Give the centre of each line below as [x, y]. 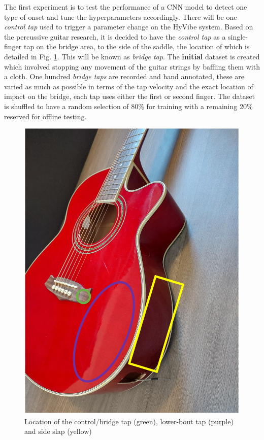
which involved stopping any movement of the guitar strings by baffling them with [132, 66]
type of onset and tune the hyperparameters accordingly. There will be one [121, 16]
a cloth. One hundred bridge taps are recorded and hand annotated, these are [124, 76]
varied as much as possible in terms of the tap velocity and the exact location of [129, 86]
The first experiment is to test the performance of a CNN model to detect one [126, 7]
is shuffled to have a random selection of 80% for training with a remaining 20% [128, 106]
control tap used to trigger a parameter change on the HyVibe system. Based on [129, 27]
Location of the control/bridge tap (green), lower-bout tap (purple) [129, 421]
